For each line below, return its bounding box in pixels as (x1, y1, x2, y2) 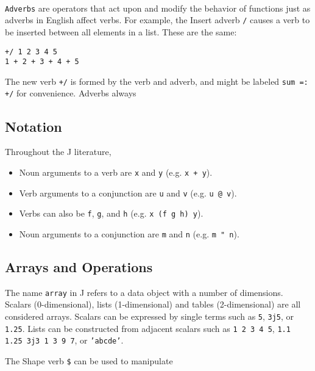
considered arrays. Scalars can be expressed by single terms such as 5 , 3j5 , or (5, 310, 294, 322)
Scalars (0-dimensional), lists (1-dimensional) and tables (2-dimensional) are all (5, 298, 301, 311)
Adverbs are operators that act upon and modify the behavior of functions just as (5, 1, 311, 14)
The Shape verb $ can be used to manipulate (5, 354, 173, 367)
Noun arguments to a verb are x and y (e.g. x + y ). (19, 165, 213, 178)
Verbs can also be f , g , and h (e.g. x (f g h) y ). (19, 207, 204, 220)
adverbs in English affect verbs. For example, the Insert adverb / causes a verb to (5, 13, 310, 26)
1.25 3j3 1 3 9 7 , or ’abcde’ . (5, 334, 124, 347)
